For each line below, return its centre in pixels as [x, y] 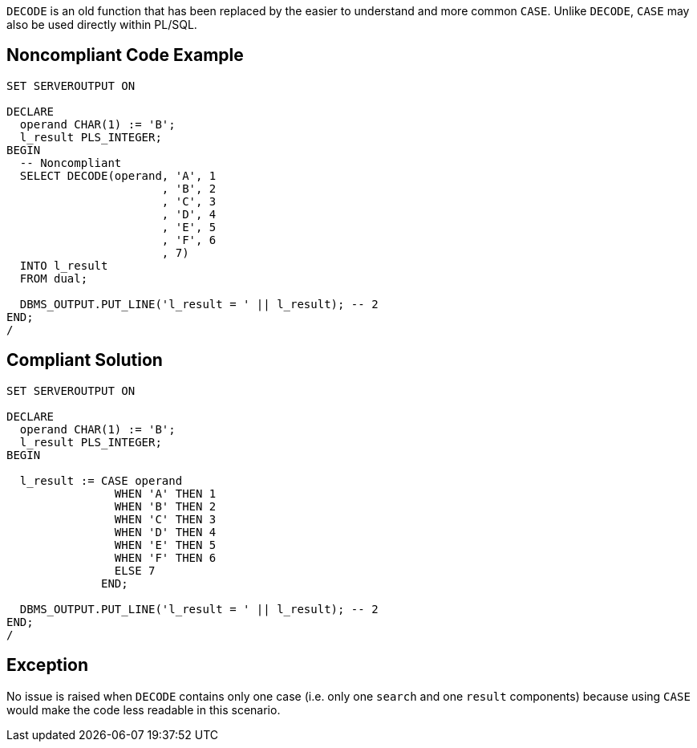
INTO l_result [64, 265]
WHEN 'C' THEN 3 [165, 519]
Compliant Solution [85, 360]
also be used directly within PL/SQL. [102, 24]
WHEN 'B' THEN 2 [165, 506]
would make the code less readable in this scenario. [144, 709]
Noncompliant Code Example [125, 55]
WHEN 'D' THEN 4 [165, 532]
